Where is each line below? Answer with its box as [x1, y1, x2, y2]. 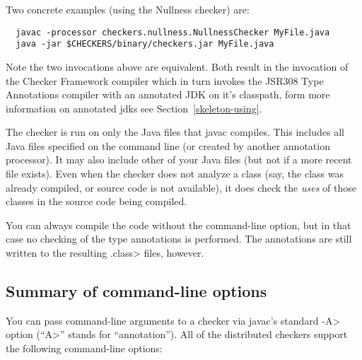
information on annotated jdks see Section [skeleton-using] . [6, 100, 262, 115]
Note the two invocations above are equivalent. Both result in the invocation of [6, 59, 349, 74]
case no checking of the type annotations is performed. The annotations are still [6, 231, 352, 246]
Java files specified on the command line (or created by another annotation [6, 138, 330, 153]
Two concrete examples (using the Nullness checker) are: [6, 2, 250, 16]
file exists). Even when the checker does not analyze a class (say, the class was [6, 166, 344, 181]
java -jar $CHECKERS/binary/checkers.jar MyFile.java [16, 39, 274, 50]
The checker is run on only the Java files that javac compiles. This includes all [6, 124, 344, 139]
